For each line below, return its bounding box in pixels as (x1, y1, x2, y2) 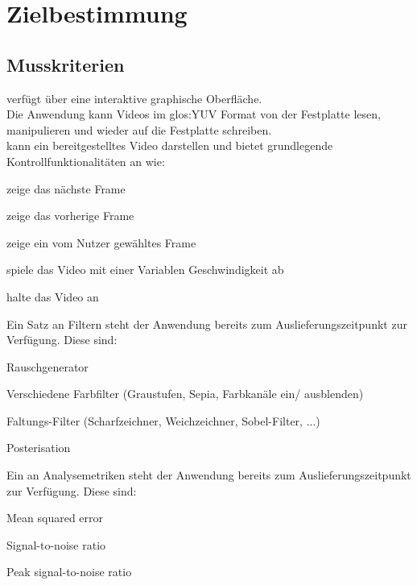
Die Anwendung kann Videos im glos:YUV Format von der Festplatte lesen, (6, 106, 381, 122)
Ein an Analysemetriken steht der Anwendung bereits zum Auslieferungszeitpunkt (6, 467, 411, 483)
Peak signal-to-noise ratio (6, 563, 132, 580)
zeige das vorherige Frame (6, 207, 134, 224)
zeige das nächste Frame (6, 180, 126, 197)
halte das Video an (6, 288, 99, 305)
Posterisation (6, 439, 71, 456)
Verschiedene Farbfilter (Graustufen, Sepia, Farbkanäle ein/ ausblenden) (6, 385, 364, 402)
